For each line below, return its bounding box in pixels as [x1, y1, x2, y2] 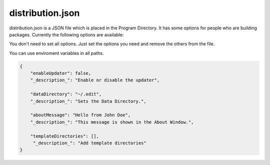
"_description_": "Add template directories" [32, 140, 147, 146]
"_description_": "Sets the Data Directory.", [30, 98, 147, 104]
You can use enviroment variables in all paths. [9, 50, 104, 56]
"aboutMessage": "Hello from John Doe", [30, 112, 131, 118]
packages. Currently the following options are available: [9, 31, 124, 37]
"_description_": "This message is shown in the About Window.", [30, 119, 194, 125]
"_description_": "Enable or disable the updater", [30, 77, 160, 83]
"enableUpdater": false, [30, 70, 91, 76]
